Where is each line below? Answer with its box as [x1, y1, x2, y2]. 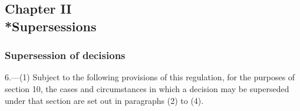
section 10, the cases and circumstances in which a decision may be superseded [5, 82, 289, 94]
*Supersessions [5, 17, 97, 35]
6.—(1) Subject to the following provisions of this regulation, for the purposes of [5, 71, 295, 83]
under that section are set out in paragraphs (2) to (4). [5, 94, 204, 106]
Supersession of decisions [5, 48, 126, 63]
